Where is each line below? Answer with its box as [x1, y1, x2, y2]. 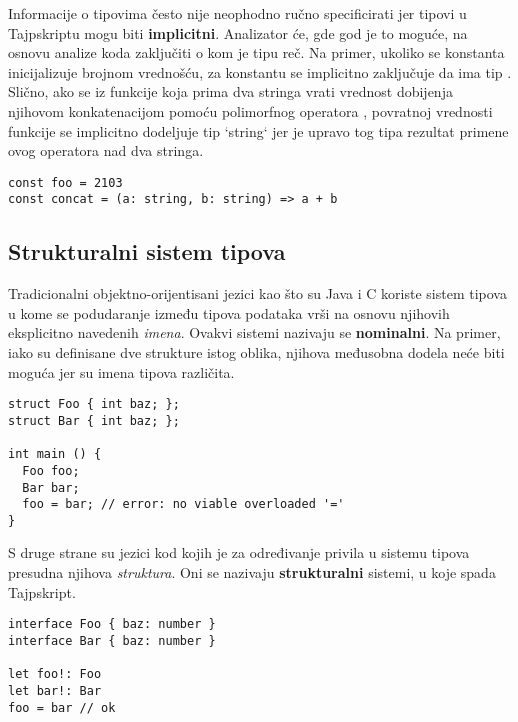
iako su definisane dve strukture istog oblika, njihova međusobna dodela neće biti [8, 342, 505, 363]
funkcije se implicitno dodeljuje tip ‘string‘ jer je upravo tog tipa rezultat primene [8, 120, 509, 141]
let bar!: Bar [8, 683, 102, 698]
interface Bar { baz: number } [8, 633, 216, 648]
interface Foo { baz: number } [8, 617, 216, 632]
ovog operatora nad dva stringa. [8, 140, 204, 161]
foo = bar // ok [8, 700, 116, 715]
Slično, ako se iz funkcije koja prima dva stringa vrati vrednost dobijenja [8, 81, 453, 102]
